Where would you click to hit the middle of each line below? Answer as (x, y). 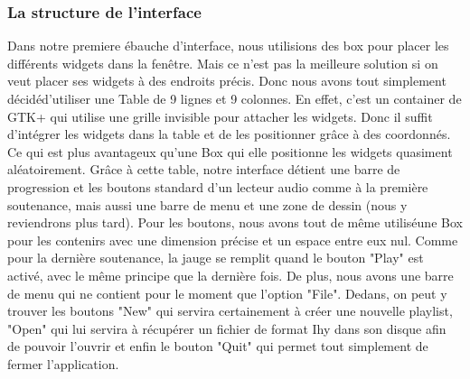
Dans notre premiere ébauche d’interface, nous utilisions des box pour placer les (228, 46)
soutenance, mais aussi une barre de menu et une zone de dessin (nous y (207, 204)
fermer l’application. (63, 363)
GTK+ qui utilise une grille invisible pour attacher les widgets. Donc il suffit (220, 116)
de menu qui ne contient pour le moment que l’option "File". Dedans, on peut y (227, 293)
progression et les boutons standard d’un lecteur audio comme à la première (218, 186)
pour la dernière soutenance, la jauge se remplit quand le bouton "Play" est (216, 258)
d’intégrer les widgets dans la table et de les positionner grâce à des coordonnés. (229, 134)
